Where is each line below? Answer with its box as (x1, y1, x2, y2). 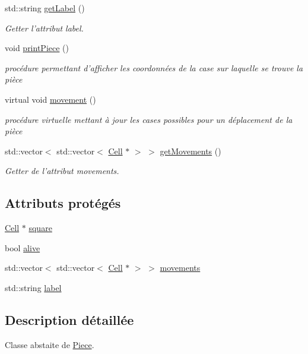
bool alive (5, 241, 40, 254)
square (28, 222, 52, 234)
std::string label (5, 281, 62, 293)
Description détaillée (5, 310, 134, 328)
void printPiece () (5, 42, 69, 54)
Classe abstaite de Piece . (5, 338, 94, 350)
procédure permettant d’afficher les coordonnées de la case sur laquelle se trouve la (5, 61, 303, 74)
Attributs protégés (5, 194, 121, 212)
